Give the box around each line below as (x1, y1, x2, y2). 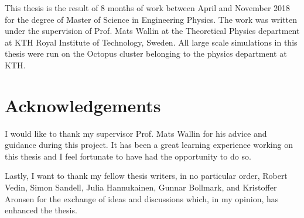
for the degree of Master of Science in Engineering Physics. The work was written (5, 13, 298, 25)
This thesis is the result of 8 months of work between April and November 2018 (5, 2, 291, 13)
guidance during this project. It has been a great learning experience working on (5, 139, 293, 151)
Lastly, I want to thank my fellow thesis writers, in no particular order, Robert (5, 169, 288, 182)
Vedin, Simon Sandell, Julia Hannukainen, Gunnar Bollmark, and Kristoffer (5, 181, 277, 193)
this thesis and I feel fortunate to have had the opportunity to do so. (5, 150, 251, 162)
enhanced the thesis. (5, 204, 77, 216)
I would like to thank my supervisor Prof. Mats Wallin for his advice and (5, 127, 267, 139)
